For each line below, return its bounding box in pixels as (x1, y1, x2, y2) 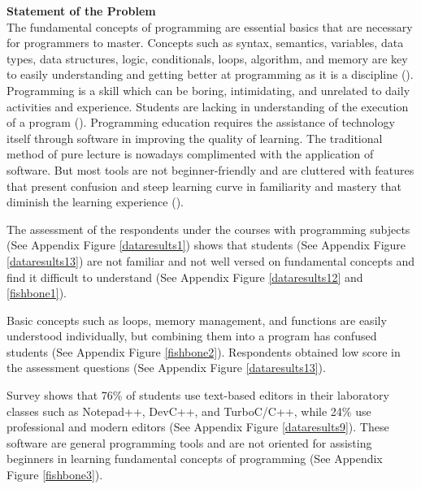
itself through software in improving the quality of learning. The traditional (7, 129, 383, 146)
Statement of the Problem (7, 2, 156, 19)
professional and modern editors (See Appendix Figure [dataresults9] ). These (7, 418, 389, 435)
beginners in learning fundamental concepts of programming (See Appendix (7, 450, 383, 467)
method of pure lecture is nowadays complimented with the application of (7, 145, 374, 162)
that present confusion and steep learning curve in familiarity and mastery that (7, 177, 401, 194)
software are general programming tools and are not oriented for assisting (7, 434, 372, 451)
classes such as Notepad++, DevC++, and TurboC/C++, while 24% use (7, 402, 371, 419)
